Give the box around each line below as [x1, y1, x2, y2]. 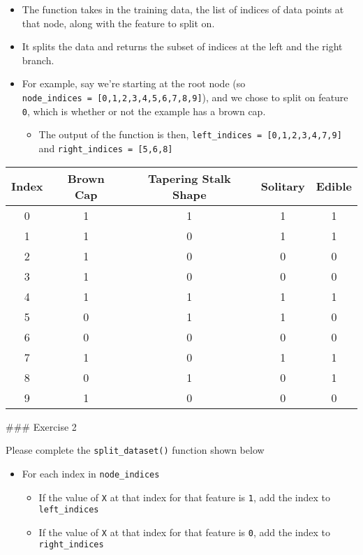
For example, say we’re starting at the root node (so [22, 76, 246, 91]
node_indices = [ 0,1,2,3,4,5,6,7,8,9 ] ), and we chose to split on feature [22, 89, 348, 104]
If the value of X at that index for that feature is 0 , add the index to [38, 524, 331, 539]
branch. [22, 52, 54, 67]
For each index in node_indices [22, 466, 160, 480]
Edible [316, 178, 352, 195]
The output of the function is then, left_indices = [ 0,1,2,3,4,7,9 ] [38, 127, 342, 142]
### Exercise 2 [6, 419, 77, 434]
